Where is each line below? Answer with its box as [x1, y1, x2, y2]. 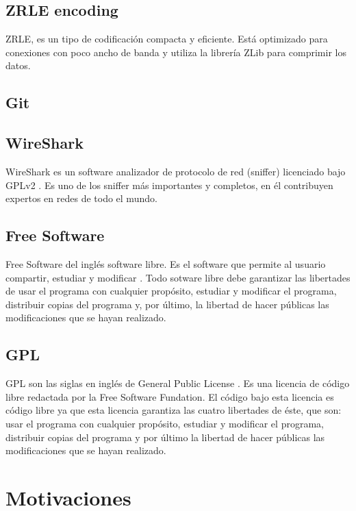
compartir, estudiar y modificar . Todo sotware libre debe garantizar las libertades [5, 270, 351, 284]
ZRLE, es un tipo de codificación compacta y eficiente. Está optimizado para [5, 32, 328, 46]
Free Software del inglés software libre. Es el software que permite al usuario [5, 256, 326, 271]
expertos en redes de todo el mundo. [5, 191, 157, 205]
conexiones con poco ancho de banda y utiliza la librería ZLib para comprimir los [5, 45, 346, 59]
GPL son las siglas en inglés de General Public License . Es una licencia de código [5, 376, 350, 390]
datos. [5, 58, 31, 73]
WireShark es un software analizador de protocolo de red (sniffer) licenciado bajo [5, 164, 346, 178]
